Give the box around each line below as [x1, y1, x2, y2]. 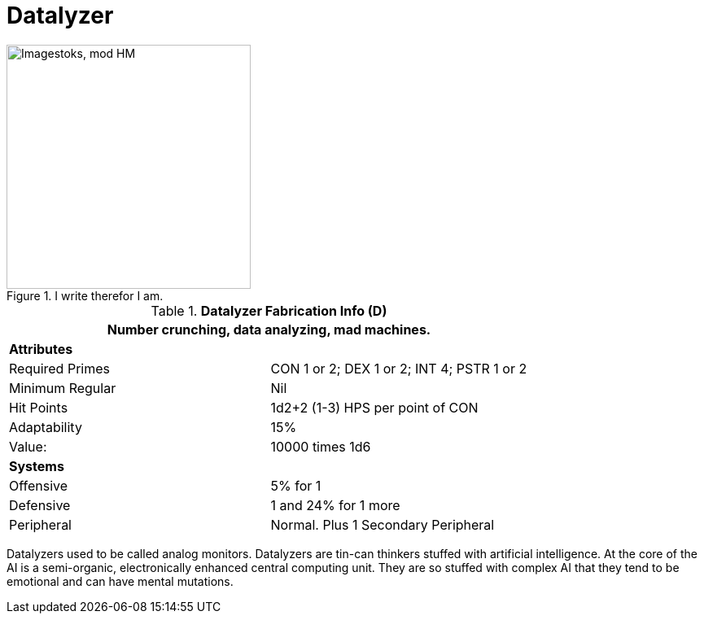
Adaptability [9, 418, 82, 435]
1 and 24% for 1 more [270, 496, 400, 513]
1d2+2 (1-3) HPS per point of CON [270, 399, 479, 416]
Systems [9, 457, 64, 474]
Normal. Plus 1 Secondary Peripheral [270, 516, 495, 533]
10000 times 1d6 [270, 438, 371, 455]
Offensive [9, 477, 68, 494]
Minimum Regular [9, 379, 116, 396]
